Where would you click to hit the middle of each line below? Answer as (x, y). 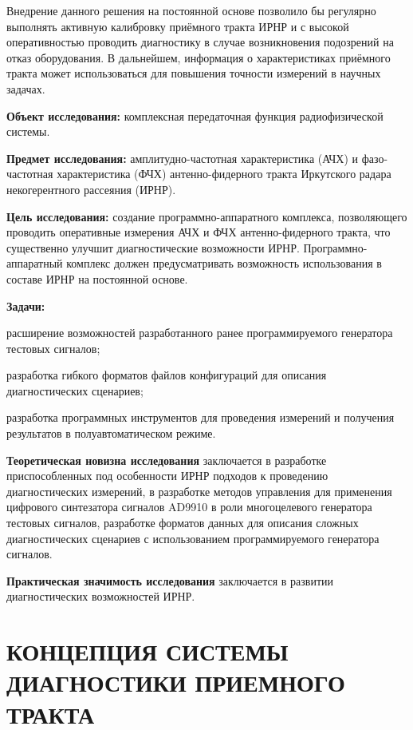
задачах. (26, 88)
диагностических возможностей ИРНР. (101, 596)
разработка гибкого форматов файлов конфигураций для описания (167, 375)
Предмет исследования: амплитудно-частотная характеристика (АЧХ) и (183, 158)
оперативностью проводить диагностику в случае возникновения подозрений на (200, 42)
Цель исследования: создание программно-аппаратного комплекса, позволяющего (207, 216)
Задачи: (26, 305)
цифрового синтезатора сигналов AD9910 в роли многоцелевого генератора (189, 507)
